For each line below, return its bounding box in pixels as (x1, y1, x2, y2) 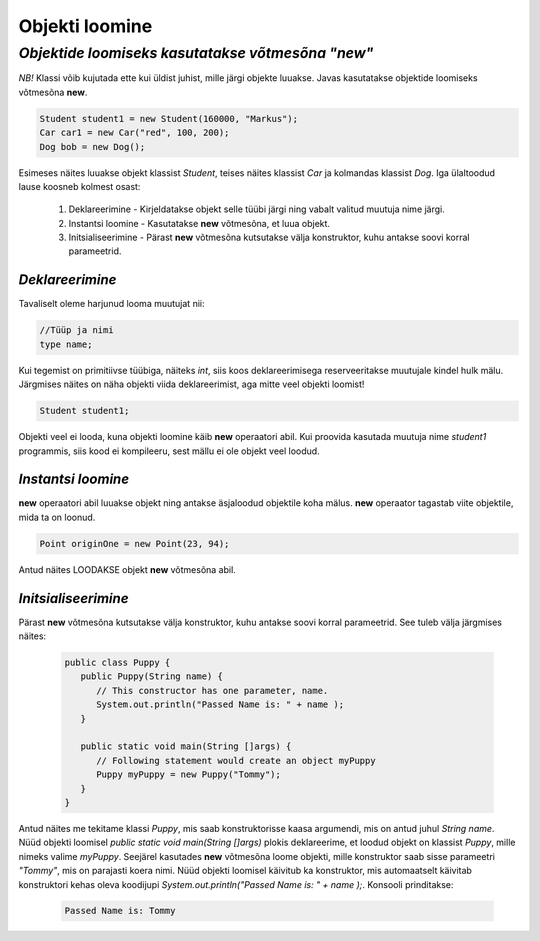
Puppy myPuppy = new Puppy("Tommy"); (96, 769, 282, 780)
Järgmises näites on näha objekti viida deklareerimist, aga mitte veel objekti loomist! (18, 378, 365, 390)
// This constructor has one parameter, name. (96, 685, 329, 696)
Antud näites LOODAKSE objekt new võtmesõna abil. (18, 563, 237, 575)
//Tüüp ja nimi (39, 325, 114, 336)
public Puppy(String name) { (80, 671, 224, 682)
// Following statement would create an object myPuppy (96, 755, 376, 766)
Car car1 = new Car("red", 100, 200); (39, 127, 230, 139)
